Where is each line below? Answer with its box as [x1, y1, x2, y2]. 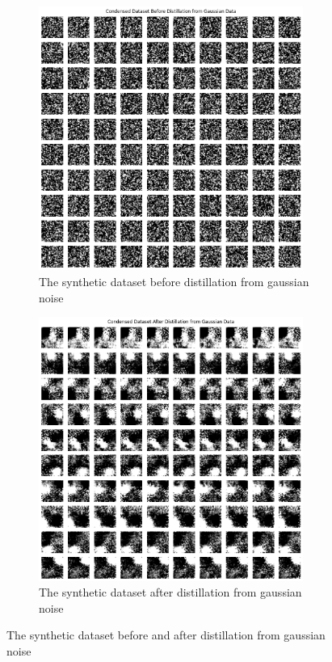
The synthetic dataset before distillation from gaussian [39, 273, 309, 290]
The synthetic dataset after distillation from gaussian [39, 584, 302, 601]
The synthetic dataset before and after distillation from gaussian [6, 626, 326, 643]
